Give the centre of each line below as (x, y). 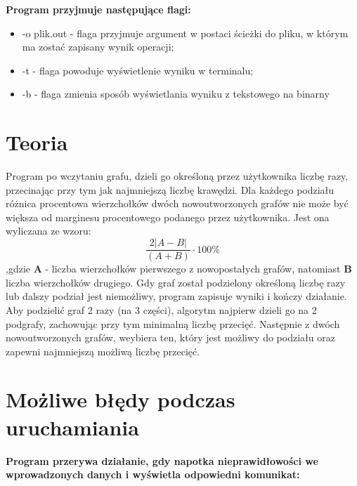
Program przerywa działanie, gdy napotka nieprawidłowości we (162, 460)
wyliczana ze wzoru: (48, 231)
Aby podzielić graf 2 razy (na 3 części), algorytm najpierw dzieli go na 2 (161, 309)
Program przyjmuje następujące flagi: (98, 9)
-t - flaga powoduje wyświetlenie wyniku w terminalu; (138, 70)
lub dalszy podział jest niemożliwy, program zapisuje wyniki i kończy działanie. (176, 296)
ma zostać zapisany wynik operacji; (98, 47)
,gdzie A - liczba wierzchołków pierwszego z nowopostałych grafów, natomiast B (179, 269)
